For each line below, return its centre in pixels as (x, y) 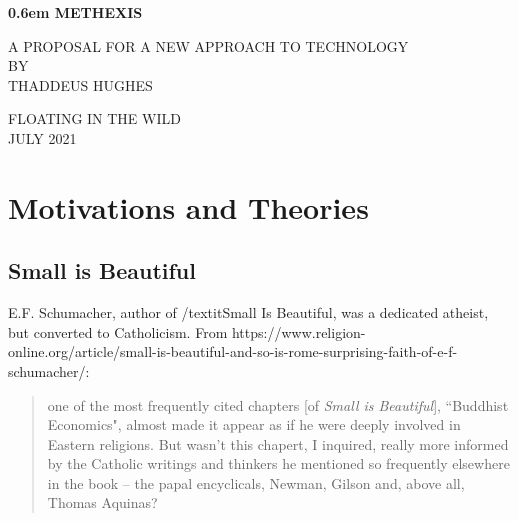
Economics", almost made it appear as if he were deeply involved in (254, 424)
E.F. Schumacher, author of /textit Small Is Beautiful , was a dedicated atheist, (248, 312)
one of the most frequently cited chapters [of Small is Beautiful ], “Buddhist (278, 404)
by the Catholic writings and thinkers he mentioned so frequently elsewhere (278, 463)
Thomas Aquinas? (102, 502)
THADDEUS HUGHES (80, 84)
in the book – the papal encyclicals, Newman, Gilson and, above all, (256, 482)
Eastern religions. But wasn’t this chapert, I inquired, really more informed (278, 443)
